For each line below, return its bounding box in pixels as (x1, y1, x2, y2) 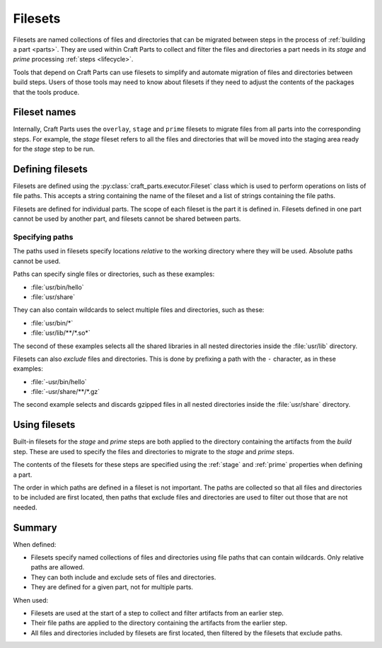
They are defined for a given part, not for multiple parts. (30, 583, 194, 591)
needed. (13, 503, 37, 511)
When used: (13, 596, 49, 604)
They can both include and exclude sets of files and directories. (30, 573, 216, 582)
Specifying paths (13, 232, 74, 242)
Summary (13, 521, 57, 533)
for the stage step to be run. (13, 145, 95, 154)
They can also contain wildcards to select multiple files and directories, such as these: (13, 306, 265, 314)
